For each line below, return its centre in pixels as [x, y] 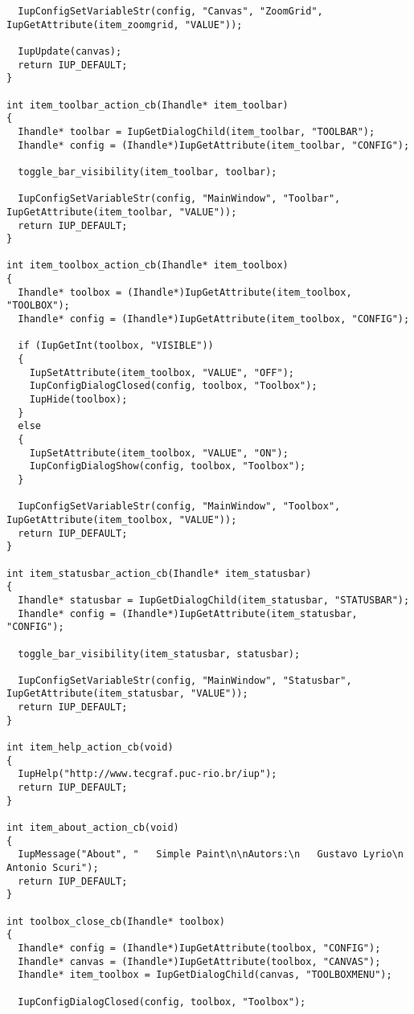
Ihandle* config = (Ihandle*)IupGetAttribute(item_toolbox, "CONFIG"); [214, 319]
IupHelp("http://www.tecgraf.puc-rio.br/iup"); [148, 774]
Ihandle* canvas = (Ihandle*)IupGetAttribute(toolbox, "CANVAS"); [199, 961]
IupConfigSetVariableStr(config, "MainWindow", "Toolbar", [179, 199]
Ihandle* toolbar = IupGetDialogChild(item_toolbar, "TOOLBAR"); [197, 131]
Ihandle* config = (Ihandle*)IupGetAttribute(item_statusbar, [188, 613]
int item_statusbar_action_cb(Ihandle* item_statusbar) [159, 573]
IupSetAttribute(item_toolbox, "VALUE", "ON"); [159, 453]
